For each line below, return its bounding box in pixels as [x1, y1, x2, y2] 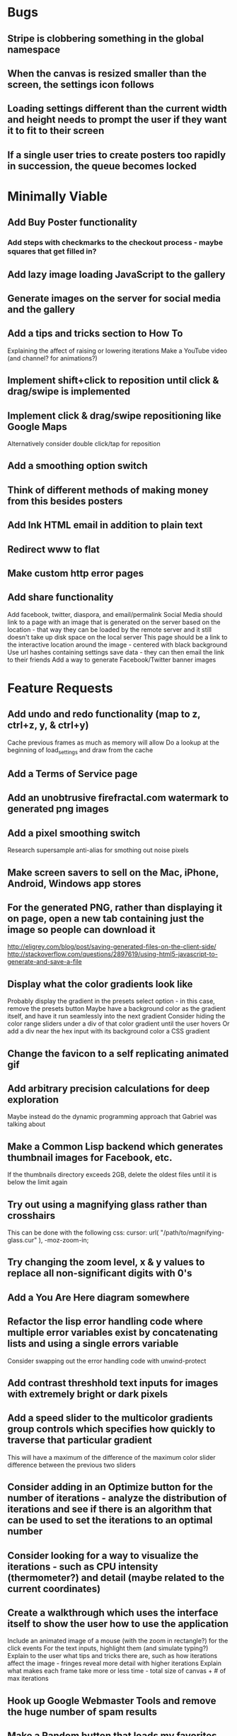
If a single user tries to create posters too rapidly [7, 149, 226, 161]
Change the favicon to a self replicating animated [7, 1048, 229, 1060]
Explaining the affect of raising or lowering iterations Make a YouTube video [7, 346, 228, 355]
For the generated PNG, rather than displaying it [7, 901, 223, 914]
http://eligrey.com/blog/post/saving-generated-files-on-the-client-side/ [7, 943, 217, 951]
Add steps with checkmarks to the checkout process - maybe [7, 238, 224, 248]
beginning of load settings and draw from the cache [7, 745, 154, 756]
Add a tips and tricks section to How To [7, 327, 183, 340]
